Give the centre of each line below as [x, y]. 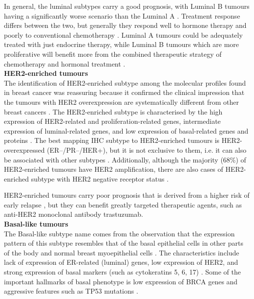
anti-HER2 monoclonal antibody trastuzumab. [74, 214]
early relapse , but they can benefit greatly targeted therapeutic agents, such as [123, 204]
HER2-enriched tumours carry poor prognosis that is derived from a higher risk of [127, 195]
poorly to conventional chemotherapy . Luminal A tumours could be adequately [123, 34]
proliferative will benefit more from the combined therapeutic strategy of [113, 54]
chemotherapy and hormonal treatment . [65, 63]
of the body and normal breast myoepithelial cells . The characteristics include [122, 252]
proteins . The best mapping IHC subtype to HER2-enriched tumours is [112, 140]
